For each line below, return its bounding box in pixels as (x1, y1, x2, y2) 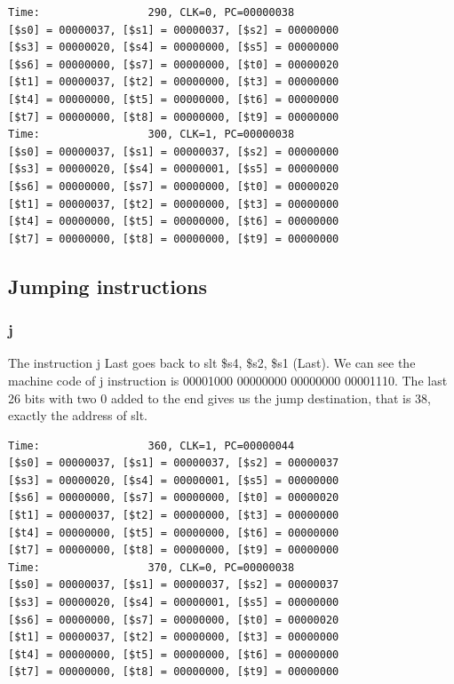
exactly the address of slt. (8, 406, 147, 425)
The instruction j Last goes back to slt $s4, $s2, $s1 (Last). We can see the (8, 354, 416, 372)
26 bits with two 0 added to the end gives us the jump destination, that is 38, (8, 388, 431, 407)
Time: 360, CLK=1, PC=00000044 (8, 439, 295, 452)
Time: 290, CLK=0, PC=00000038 (8, 6, 295, 19)
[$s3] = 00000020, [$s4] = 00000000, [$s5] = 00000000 (8, 41, 339, 54)
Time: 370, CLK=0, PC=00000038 (8, 561, 295, 574)
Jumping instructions (8, 272, 207, 299)
